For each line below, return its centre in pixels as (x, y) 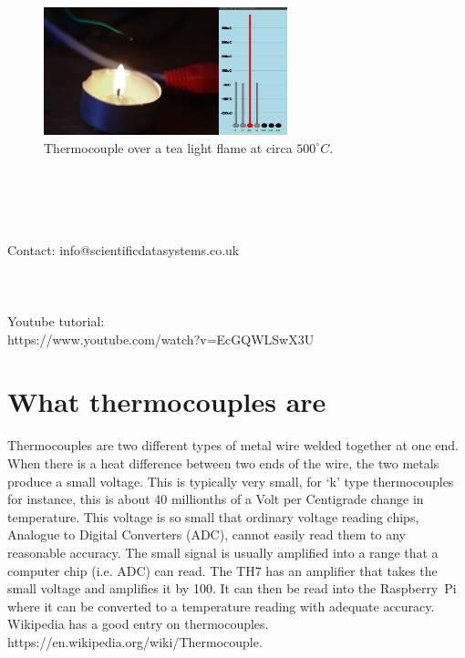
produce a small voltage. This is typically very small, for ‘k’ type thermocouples (231, 481)
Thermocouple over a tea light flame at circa (168, 147)
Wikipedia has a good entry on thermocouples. (138, 624)
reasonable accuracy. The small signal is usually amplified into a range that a (223, 552)
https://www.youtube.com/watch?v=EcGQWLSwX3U (161, 339)
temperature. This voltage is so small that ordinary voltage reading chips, (213, 516)
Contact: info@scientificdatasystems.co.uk (124, 249)
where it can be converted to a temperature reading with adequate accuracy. (221, 606)
